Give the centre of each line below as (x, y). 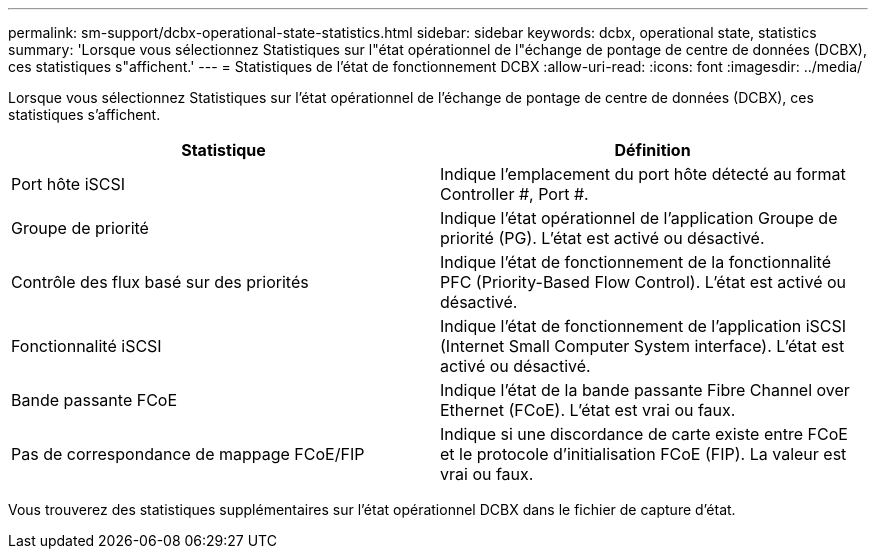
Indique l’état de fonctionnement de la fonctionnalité (636, 262)
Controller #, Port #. (514, 194)
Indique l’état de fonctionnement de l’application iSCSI (643, 326)
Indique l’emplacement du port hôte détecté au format (643, 174)
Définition (652, 150)
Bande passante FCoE (94, 400)
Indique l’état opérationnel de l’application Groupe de (639, 218)
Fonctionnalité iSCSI (86, 346)
